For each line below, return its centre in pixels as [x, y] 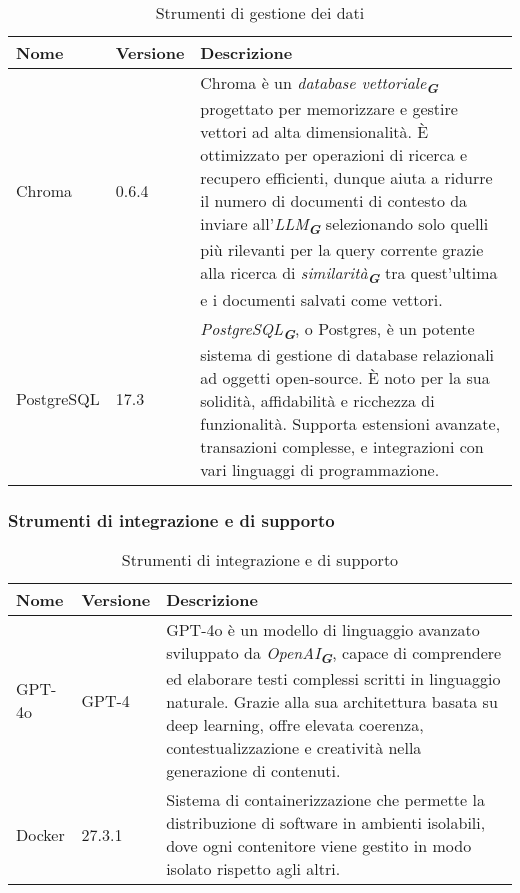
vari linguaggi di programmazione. [320, 469]
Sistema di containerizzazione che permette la [325, 800]
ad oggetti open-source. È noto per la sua [345, 377]
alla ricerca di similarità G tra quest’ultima [349, 274]
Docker [40, 834]
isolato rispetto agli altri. [253, 869]
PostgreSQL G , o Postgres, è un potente [337, 329]
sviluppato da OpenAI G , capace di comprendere [334, 654]
